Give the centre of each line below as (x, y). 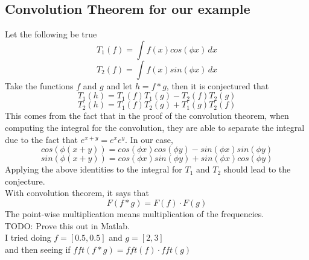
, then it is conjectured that (218, 85)
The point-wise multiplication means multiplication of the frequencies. (135, 213)
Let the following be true (51, 34)
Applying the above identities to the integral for (94, 169)
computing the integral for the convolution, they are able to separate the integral (155, 127)
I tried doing (28, 237)
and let (119, 85)
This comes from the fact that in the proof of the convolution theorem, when (147, 116)
